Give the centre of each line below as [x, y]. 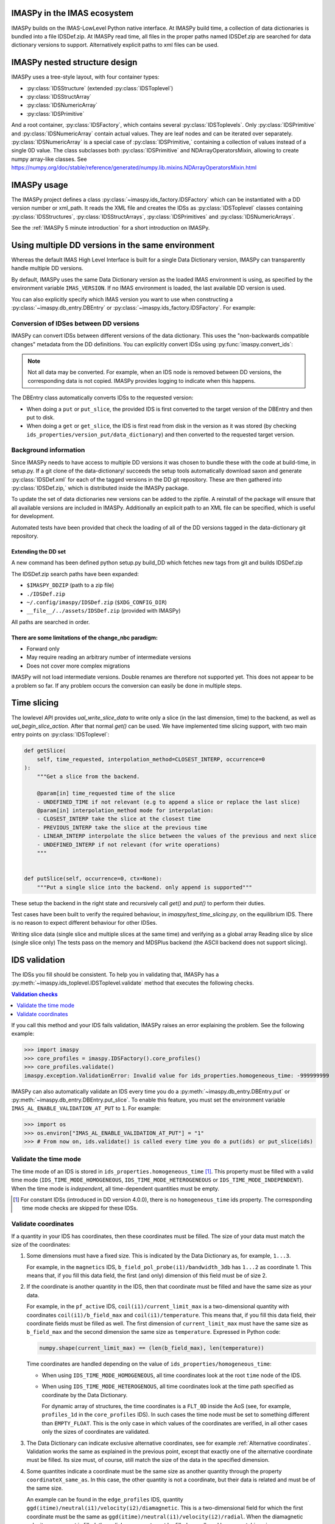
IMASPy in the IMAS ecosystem [72, 13]
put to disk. [41, 417]
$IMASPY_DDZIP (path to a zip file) [70, 585]
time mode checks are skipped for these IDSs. [80, 1208]
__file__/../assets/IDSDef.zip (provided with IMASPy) [104, 611]
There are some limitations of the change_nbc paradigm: [85, 638]
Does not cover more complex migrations [78, 666]
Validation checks [34, 994]
